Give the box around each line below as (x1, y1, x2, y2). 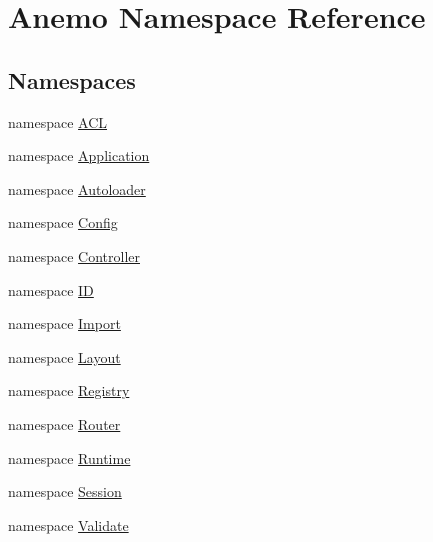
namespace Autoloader (8, 178, 146, 199)
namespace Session (8, 481, 122, 502)
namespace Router (8, 413, 121, 434)
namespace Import (8, 313, 121, 334)
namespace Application (8, 145, 150, 166)
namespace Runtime (8, 447, 131, 468)
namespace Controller (8, 245, 140, 266)
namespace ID (8, 279, 94, 300)
